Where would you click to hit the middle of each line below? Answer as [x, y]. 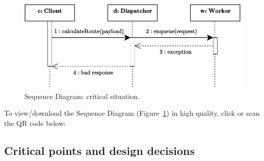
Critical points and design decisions [100, 150]
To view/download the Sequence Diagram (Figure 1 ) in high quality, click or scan [132, 113]
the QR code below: [35, 123]
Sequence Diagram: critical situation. [82, 96]
